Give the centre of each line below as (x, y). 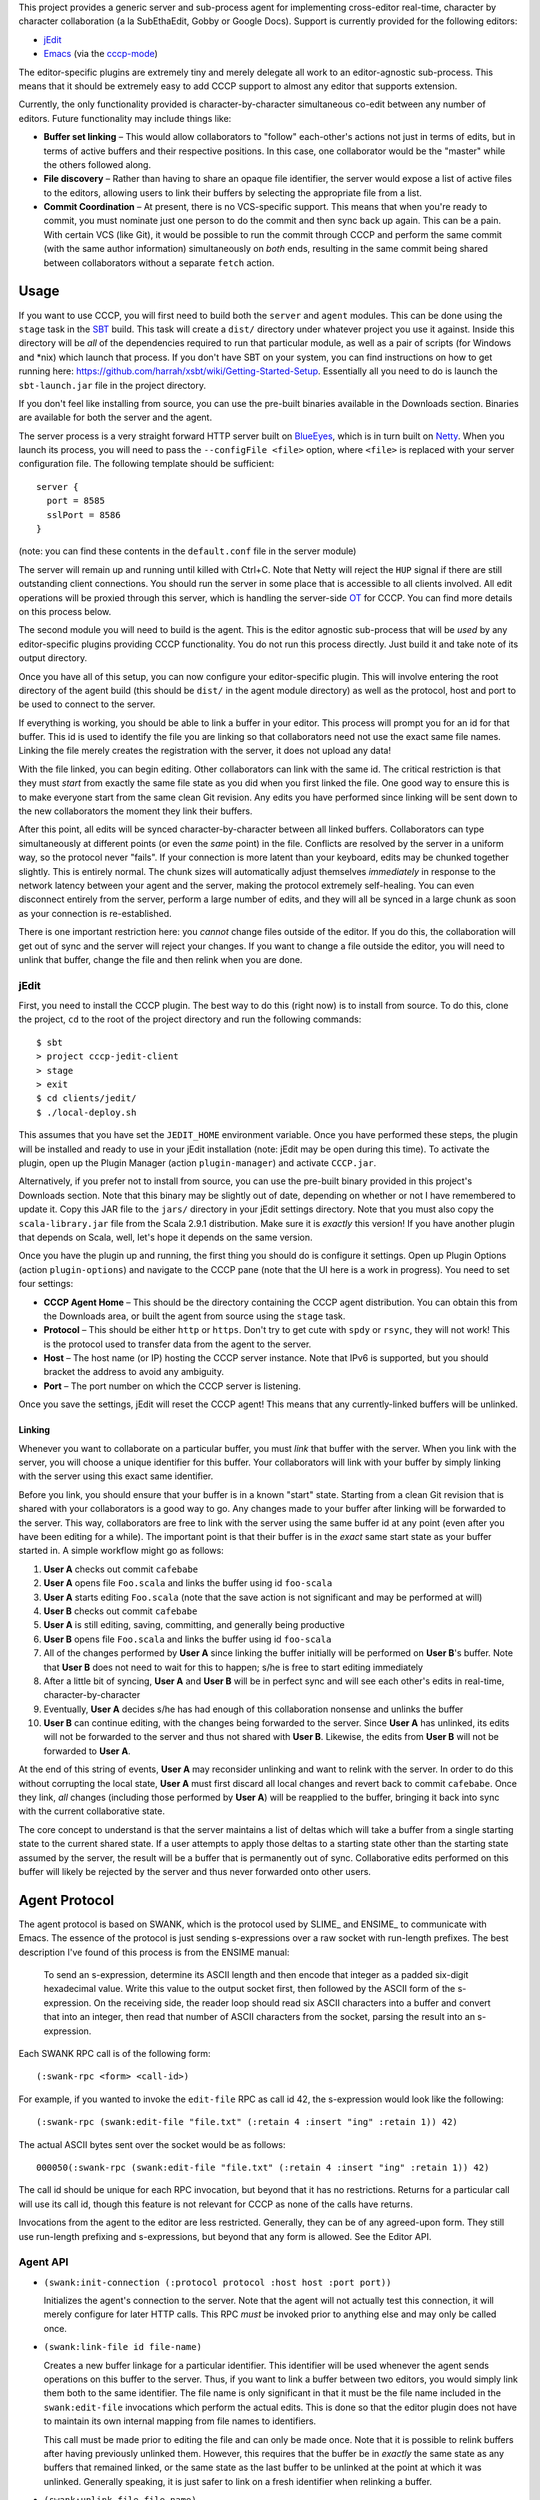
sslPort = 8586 (83, 514)
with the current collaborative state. (91, 1811)
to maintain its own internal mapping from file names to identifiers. (180, 2421)
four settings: (46, 1284)
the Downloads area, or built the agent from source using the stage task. (194, 1316)
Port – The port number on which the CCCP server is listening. (172, 1386)
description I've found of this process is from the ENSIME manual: (154, 1952)
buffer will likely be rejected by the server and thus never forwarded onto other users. (195, 1871)
